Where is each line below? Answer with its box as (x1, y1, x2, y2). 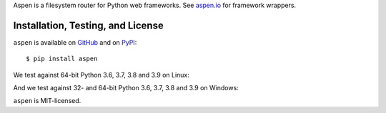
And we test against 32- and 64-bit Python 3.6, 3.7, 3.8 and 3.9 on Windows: (13, 84, 239, 92)
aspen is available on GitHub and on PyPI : (13, 38, 137, 46)
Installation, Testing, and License (13, 19, 164, 31)
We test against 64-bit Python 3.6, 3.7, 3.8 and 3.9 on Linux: (13, 70, 189, 79)
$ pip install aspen (26, 55, 98, 63)
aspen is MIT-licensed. (13, 97, 81, 105)
